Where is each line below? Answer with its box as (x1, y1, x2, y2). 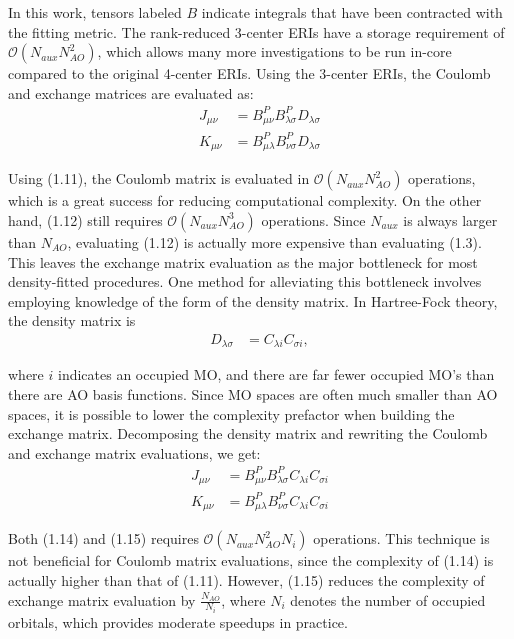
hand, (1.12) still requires (8, 209, 163, 230)
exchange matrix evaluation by (8, 589, 196, 610)
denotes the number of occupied (290, 589, 486, 610)
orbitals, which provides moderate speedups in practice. (8, 611, 348, 632)
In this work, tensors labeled (8, 2, 182, 22)
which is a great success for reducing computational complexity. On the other (8, 190, 482, 211)
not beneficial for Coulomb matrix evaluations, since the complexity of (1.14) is (8, 550, 494, 571)
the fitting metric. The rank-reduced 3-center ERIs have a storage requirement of (8, 21, 505, 42)
